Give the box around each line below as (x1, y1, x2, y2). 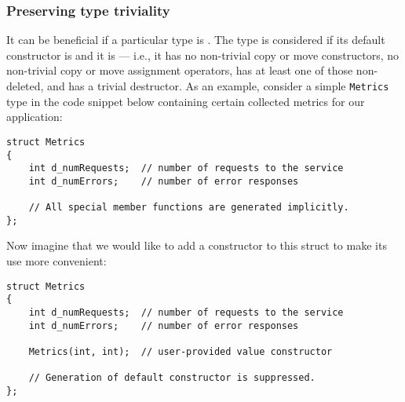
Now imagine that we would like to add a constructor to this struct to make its (6, 237, 387, 254)
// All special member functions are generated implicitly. (28, 202, 349, 214)
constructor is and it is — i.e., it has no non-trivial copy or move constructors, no (6, 46, 400, 63)
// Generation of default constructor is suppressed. (28, 372, 316, 384)
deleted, (6, 78, 44, 93)
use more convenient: (6, 253, 107, 269)
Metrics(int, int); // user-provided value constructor (28, 345, 333, 357)
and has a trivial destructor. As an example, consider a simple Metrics (47, 78, 389, 93)
